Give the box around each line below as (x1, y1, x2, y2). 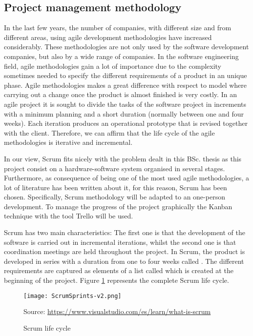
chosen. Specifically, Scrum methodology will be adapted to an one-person (4, 192, 225, 202)
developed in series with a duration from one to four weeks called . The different (4, 256, 244, 266)
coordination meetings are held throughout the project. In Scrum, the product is (4, 246, 245, 257)
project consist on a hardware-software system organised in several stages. (4, 163, 225, 173)
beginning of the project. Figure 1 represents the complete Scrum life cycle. (4, 275, 229, 285)
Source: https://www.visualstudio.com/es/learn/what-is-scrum (23, 306, 211, 316)
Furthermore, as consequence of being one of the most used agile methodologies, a (4, 173, 249, 183)
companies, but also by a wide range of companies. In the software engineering (4, 51, 239, 61)
